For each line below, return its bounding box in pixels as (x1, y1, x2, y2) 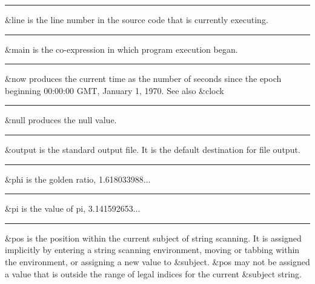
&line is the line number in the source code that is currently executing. (5, 13, 268, 25)
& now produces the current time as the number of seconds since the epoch (5, 72, 282, 85)
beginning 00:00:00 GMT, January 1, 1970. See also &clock (5, 84, 224, 96)
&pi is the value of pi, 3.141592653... (5, 202, 141, 215)
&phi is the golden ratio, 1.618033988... (5, 172, 151, 185)
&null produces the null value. (5, 113, 117, 126)
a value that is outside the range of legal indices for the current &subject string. (5, 267, 302, 280)
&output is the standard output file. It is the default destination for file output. (5, 143, 300, 155)
